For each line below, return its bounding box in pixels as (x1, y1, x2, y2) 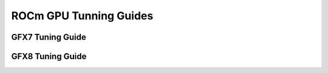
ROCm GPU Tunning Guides (11, 9, 154, 22)
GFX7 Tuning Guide (11, 32, 86, 42)
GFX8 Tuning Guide (11, 51, 87, 62)
